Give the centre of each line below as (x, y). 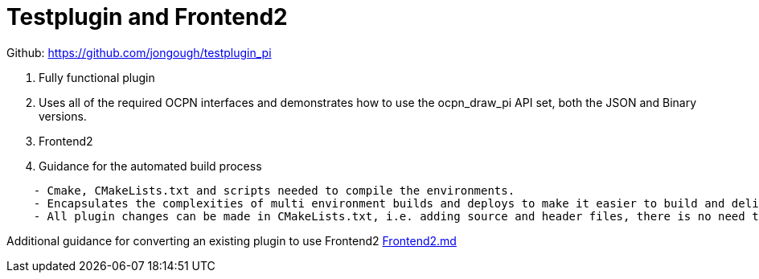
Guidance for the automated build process (150, 166)
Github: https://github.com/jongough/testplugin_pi (139, 52)
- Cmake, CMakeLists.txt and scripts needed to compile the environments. (274, 190)
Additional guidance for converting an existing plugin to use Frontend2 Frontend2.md (232, 240)
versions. (63, 116)
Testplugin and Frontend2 (147, 17)
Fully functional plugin (97, 77)
